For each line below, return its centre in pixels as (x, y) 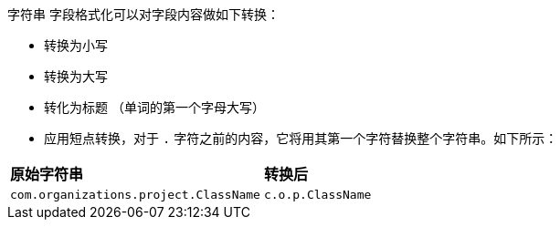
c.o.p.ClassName (317, 195)
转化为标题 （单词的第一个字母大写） (154, 107)
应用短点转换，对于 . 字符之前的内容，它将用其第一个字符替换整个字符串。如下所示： (301, 138)
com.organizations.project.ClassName (135, 195)
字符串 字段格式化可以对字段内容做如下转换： (143, 14)
